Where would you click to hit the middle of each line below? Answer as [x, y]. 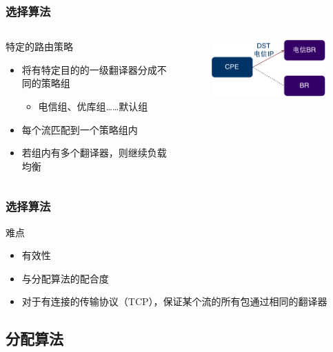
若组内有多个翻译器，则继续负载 [94, 153]
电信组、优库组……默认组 [93, 106]
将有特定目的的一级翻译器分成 [89, 69]
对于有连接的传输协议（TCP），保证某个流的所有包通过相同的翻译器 [174, 301]
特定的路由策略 [39, 46]
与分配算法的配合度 [65, 278]
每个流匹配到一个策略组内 [80, 129]
